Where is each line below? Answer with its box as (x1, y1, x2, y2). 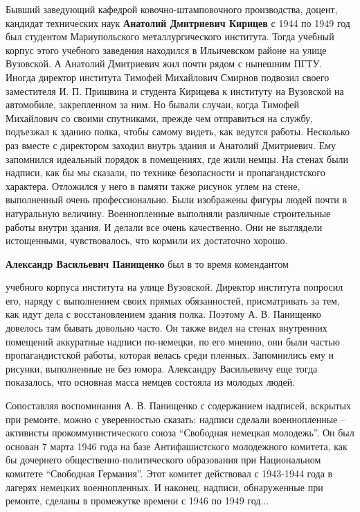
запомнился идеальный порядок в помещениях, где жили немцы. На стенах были (6, 151, 349, 166)
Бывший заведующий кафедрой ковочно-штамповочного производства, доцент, (6, 2, 338, 16)
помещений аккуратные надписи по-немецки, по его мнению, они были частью (6, 334, 340, 348)
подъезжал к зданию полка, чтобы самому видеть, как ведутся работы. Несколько (6, 124, 350, 139)
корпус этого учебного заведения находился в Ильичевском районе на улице (6, 42, 327, 57)
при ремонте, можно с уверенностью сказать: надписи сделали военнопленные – (6, 411, 345, 426)
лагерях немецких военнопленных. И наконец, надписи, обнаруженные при (6, 479, 323, 494)
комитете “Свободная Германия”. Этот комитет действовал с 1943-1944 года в (6, 466, 333, 480)
